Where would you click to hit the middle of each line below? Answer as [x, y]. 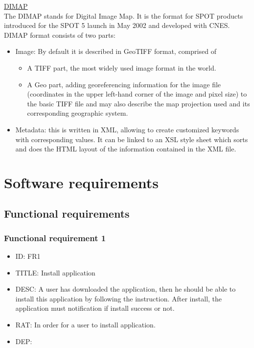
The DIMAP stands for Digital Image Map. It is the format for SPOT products [124, 15]
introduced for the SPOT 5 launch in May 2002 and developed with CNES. [117, 25]
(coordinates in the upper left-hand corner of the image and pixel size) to [137, 94]
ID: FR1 [28, 256]
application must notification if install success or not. [95, 308]
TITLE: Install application [55, 272]
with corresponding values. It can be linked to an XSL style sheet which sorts [132, 139]
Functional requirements [67, 213]
